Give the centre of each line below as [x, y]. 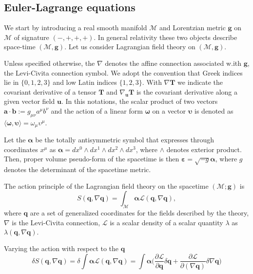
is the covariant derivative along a [187, 91]
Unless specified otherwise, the [49, 63]
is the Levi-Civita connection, [56, 222]
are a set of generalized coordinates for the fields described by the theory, [139, 213]
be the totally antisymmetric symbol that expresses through [125, 140]
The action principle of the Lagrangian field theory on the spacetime [106, 186]
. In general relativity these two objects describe [165, 37]
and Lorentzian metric [192, 28]
